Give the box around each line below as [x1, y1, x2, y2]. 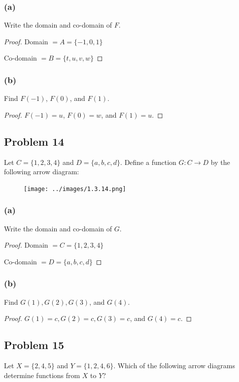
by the [210, 157, 230, 167]
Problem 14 [4, 133, 65, 149]
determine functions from [4, 370, 80, 380]
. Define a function [120, 157, 176, 167]
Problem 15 [4, 337, 65, 352]
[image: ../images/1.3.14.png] [24, 185, 126, 192]
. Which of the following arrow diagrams [113, 360, 235, 371]
